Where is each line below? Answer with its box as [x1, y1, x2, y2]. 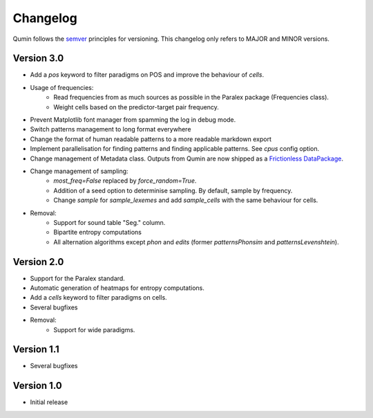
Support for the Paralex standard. [30, 274, 126, 282]
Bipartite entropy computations [53, 228, 142, 237]
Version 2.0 [12, 256, 64, 268]
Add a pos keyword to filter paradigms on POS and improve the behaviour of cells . [30, 71, 265, 79]
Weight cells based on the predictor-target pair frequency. [53, 102, 219, 111]
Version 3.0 [12, 53, 64, 64]
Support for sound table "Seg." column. [53, 218, 166, 226]
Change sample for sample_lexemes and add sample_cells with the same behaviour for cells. [53, 196, 318, 204]
